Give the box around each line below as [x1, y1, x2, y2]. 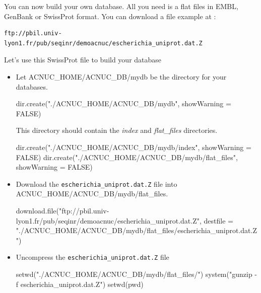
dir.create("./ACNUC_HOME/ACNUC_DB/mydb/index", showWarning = [16, 141, 251, 152]
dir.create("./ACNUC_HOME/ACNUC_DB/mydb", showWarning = [16, 98, 231, 109]
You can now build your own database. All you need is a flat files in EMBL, [4, 1, 238, 11]
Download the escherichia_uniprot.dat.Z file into [16, 178, 177, 189]
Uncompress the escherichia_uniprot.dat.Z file [16, 252, 169, 262]
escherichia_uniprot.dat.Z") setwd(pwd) [20, 278, 144, 289]
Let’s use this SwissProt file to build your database [4, 54, 162, 65]
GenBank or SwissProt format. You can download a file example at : [4, 11, 216, 21]
